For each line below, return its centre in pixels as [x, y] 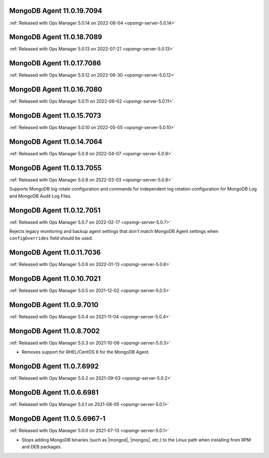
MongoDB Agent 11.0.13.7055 [56, 168]
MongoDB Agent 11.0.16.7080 [56, 90]
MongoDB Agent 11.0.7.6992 [54, 366]
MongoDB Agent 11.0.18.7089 [56, 37]
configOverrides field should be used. [51, 238]
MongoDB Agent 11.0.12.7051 [55, 210]
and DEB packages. [42, 447]
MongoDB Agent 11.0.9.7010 [54, 305]
